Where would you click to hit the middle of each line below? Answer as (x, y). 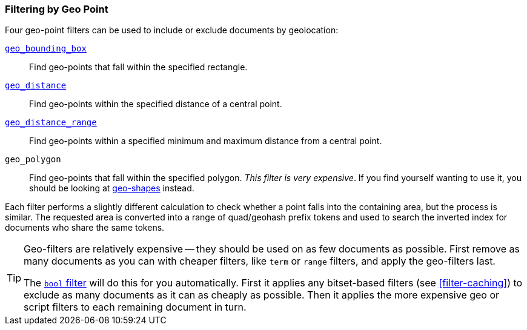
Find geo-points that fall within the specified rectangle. (138, 67)
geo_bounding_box (46, 49)
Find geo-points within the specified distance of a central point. (156, 104)
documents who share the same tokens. (85, 228)
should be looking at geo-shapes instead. (112, 188)
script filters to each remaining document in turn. (135, 307)
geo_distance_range (51, 123)
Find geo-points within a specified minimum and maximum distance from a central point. (206, 141)
